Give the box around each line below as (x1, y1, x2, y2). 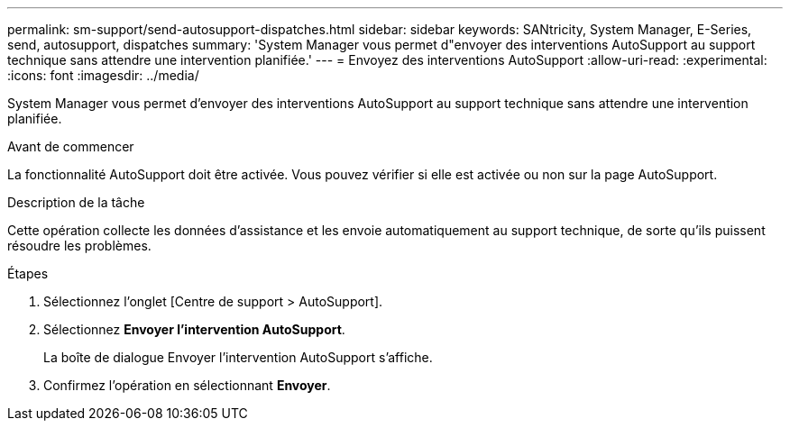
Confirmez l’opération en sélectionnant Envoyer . (43, 378, 331, 393)
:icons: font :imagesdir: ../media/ (7, 68, 199, 83)
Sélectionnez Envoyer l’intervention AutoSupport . (43, 322, 345, 337)
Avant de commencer (7, 139, 134, 154)
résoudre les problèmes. (7, 238, 152, 253)
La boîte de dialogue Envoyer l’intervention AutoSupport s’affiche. (43, 350, 433, 365)
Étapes (7, 266, 49, 281)
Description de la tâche (7, 195, 145, 210)
